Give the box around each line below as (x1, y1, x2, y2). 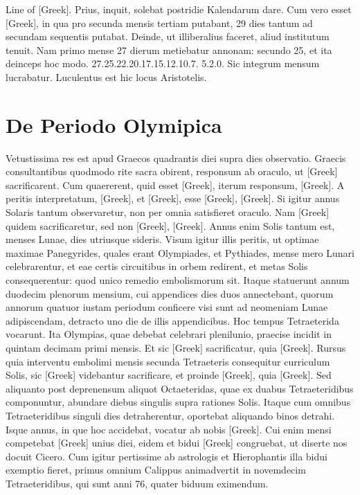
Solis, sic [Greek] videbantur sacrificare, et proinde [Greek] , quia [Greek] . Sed (6, 368, 332, 382)
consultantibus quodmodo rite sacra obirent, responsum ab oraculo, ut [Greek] (6, 164, 338, 179)
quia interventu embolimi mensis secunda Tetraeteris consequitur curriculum (6, 354, 330, 368)
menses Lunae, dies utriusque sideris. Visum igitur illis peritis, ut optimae (6, 232, 319, 246)
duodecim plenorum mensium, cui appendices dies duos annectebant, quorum (6, 286, 334, 300)
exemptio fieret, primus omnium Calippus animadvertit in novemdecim (6, 462, 306, 477)
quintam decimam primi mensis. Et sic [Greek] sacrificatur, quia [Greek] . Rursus (6, 341, 346, 354)
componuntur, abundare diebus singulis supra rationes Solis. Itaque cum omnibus (6, 395, 351, 409)
